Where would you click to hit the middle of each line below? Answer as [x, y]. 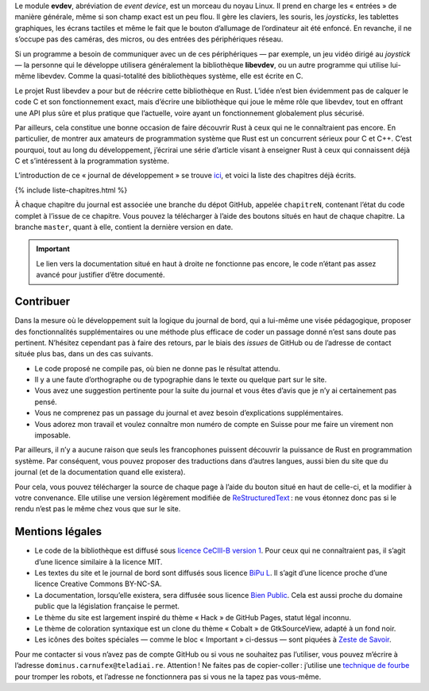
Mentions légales [58, 532]
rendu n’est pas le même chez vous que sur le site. [98, 509]
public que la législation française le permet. [107, 606]
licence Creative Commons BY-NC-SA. [98, 584]
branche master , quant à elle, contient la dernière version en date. [124, 227]
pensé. [46, 402]
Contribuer [43, 302]
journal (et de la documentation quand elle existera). [100, 472]
